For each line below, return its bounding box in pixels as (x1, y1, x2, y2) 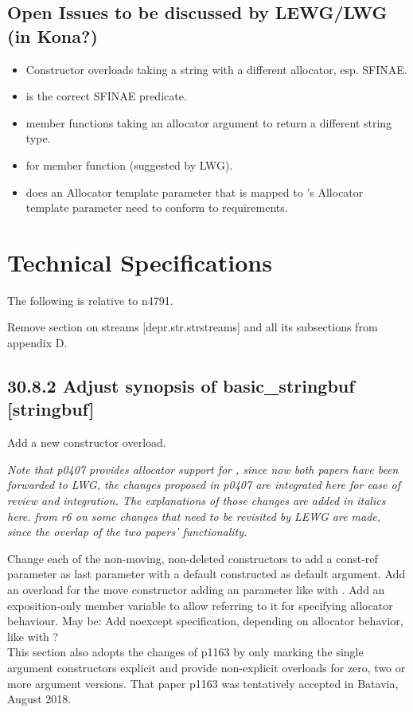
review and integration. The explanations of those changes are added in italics (7, 492, 386, 509)
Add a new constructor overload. (7, 434, 166, 451)
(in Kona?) (7, 23, 98, 48)
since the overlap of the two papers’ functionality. (7, 523, 247, 540)
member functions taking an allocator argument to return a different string (25, 114, 392, 131)
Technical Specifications (7, 245, 272, 278)
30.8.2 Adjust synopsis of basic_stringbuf (7, 374, 355, 398)
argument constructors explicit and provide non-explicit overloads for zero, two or (7, 659, 406, 675)
